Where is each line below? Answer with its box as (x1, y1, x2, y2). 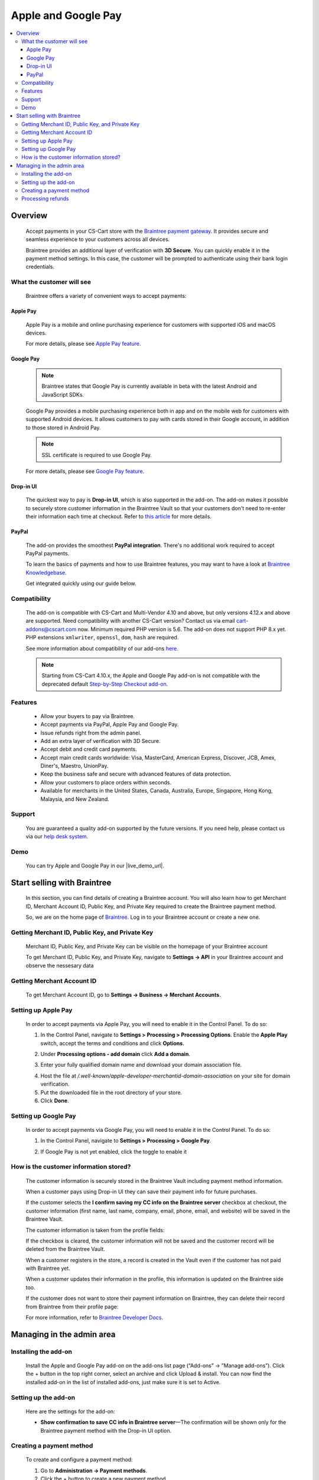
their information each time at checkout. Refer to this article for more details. (25, 513, 212, 520)
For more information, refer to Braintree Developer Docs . (25, 1314, 164, 1321)
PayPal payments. (25, 549, 70, 556)
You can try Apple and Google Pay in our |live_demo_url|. (25, 862, 165, 869)
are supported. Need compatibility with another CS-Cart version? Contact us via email (25, 617, 236, 625)
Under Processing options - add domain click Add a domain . (40, 1050, 190, 1057)
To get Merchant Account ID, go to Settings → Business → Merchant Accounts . (25, 991, 221, 998)
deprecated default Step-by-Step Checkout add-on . (41, 680, 168, 687)
